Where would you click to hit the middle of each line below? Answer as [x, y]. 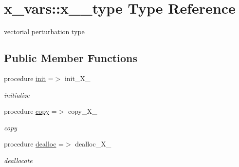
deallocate [18, 160]
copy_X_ [83, 111]
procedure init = [29, 78]
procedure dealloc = [34, 144]
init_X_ [77, 78]
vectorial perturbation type [44, 31]
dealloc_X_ [93, 144]
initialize [17, 94]
